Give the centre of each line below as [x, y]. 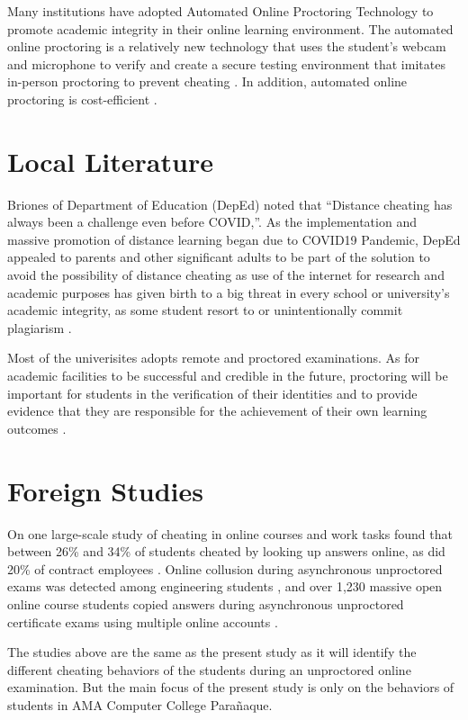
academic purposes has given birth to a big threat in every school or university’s [229, 292]
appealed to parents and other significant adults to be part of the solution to [219, 257]
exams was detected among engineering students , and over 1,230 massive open [225, 586]
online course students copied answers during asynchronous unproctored [206, 603]
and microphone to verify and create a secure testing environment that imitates [226, 63]
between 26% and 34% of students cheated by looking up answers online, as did [226, 551]
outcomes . [37, 428]
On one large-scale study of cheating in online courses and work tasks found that [230, 533]
